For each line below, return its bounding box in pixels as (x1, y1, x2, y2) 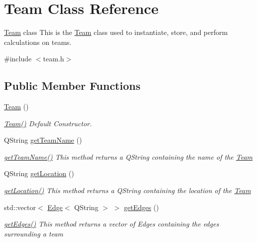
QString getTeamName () (4, 135, 82, 145)
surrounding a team (4, 228, 63, 239)
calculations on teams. (4, 36, 72, 47)
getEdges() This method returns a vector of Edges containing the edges (4, 219, 219, 229)
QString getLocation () (4, 168, 74, 179)
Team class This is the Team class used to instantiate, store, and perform (4, 27, 228, 37)
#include (4, 53, 32, 64)
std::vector (4, 202, 36, 212)
